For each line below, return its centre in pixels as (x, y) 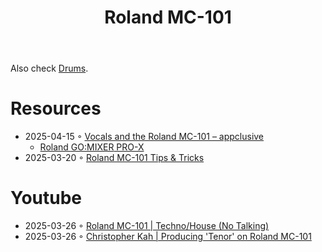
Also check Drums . (49, 68)
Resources (56, 108)
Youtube (46, 198)
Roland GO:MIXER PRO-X (92, 147)
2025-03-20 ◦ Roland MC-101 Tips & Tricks (114, 158)
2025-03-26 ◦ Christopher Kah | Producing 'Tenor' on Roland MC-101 (168, 237)
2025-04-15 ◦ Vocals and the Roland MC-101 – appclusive (144, 137)
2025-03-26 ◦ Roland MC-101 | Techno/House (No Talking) (147, 226)
